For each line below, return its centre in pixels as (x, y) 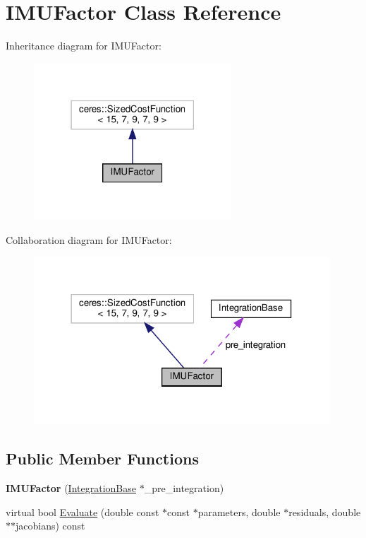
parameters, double (239, 511)
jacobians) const (50, 526)
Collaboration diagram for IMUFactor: (89, 239)
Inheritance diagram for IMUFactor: (84, 46)
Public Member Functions (102, 458)
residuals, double (325, 511)
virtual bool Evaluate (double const (83, 511)
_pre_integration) (184, 488)
